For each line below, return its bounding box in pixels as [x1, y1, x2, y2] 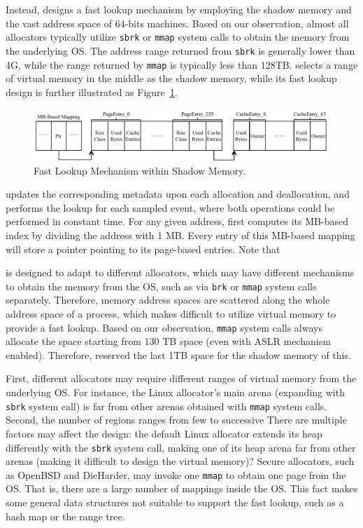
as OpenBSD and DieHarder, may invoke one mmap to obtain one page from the [6, 467, 346, 482]
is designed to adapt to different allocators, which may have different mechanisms [6, 265, 355, 280]
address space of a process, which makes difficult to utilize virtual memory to [6, 306, 336, 321]
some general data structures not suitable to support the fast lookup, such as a [6, 495, 344, 510]
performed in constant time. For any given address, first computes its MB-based [6, 214, 348, 229]
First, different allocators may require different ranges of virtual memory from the [6, 371, 357, 386]
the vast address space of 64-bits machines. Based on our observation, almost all [6, 15, 349, 30]
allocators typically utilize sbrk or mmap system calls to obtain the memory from [6, 29, 350, 44]
